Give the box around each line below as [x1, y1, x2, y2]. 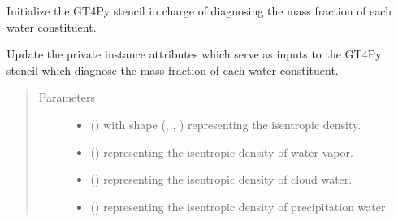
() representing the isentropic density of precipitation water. [90, 197, 389, 214]
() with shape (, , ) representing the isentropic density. [90, 115, 361, 132]
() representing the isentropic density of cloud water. [90, 171, 353, 188]
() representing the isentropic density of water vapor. [90, 143, 353, 160]
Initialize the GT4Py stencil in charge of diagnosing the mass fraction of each [6, 2, 392, 19]
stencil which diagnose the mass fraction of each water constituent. [6, 61, 339, 78]
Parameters [38, 89, 95, 106]
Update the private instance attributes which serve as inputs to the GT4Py [6, 45, 382, 63]
